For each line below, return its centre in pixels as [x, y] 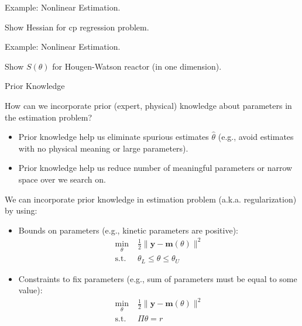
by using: [21, 210]
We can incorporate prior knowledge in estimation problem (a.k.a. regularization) [151, 199]
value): [30, 290]
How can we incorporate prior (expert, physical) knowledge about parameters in [148, 105]
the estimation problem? [49, 117]
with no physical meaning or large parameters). [103, 148]
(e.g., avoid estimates [256, 137]
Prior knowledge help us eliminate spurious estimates [114, 137]
